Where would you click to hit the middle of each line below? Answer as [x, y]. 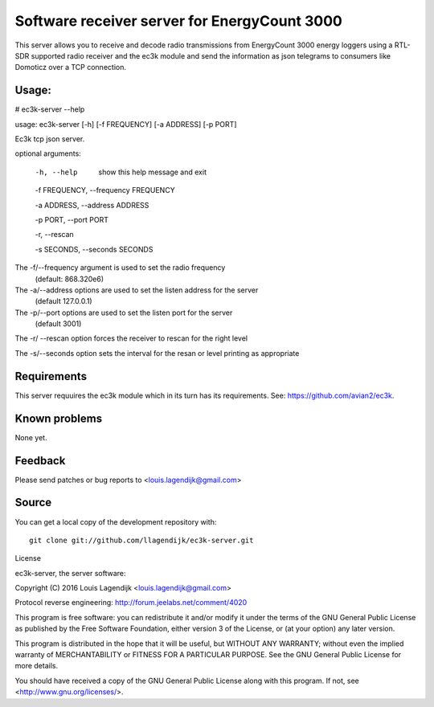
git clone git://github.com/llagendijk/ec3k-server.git [141, 540]
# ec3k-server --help [50, 109]
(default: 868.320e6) [70, 279]
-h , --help [56, 172]
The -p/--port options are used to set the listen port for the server [124, 313]
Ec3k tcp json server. [50, 139]
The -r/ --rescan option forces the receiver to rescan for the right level [131, 338]
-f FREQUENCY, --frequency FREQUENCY [105, 190]
